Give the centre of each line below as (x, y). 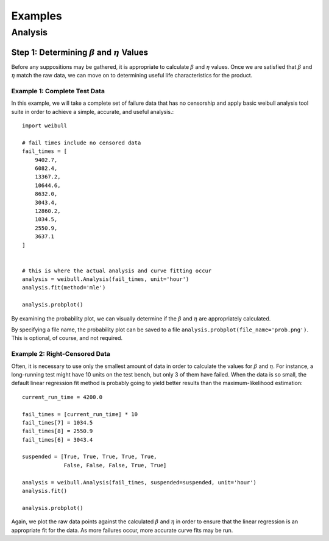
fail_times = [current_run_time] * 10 (80, 414)
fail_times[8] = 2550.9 (58, 431)
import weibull (45, 126)
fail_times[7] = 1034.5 (58, 423)
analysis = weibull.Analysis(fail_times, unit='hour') (106, 279)
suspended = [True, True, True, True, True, (90, 457)
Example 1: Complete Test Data (58, 91)
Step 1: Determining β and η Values (80, 52)
